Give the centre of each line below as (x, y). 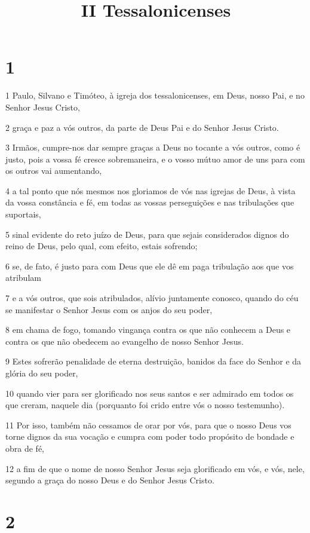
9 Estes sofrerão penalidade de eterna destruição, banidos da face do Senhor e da (154, 361)
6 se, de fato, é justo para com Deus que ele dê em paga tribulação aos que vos (150, 266)
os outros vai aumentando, (54, 171)
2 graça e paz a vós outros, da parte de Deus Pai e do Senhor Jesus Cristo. (142, 127)
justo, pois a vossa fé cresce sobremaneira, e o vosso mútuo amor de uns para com (155, 159)
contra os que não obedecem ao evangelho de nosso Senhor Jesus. (125, 341)
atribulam (23, 278)
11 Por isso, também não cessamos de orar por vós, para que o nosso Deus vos (148, 425)
